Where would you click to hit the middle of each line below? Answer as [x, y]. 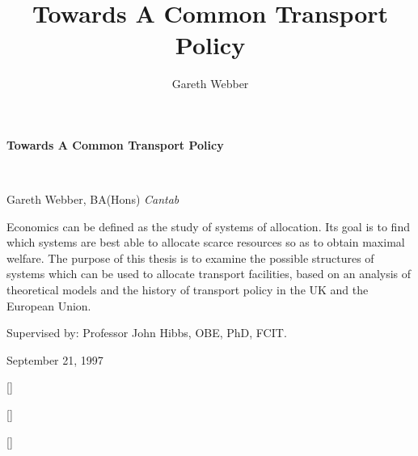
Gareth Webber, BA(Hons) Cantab [93, 199]
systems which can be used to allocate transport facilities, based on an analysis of [209, 274]
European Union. [49, 305]
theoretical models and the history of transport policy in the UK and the [188, 290]
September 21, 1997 [55, 359]
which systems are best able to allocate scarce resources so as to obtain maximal [206, 242]
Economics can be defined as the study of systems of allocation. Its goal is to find [208, 226]
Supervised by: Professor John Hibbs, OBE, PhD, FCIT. [147, 333]
